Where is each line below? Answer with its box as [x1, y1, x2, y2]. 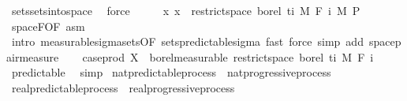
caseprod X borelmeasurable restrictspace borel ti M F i [82, 48, 374, 65]
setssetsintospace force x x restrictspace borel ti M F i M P [11, 2, 360, 18]
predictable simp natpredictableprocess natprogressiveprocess [11, 64, 331, 80]
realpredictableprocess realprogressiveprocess [11, 79, 235, 95]
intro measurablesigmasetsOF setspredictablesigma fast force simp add [11, 33, 364, 50]
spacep [368, 33, 401, 50]
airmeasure [6, 48, 59, 65]
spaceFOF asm [11, 17, 85, 34]
